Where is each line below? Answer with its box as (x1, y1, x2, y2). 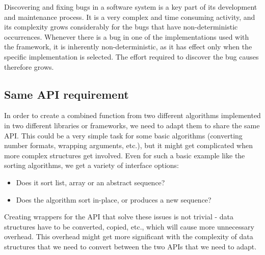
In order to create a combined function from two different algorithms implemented (4, 110, 261, 121)
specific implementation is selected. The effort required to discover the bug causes (4, 51, 259, 62)
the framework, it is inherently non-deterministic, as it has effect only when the (4, 41, 252, 52)
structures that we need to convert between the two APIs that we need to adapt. (4, 241, 257, 251)
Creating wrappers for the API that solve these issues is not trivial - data (4, 211, 234, 222)
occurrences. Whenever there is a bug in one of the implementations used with (4, 31, 249, 42)
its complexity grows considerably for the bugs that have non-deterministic (4, 21, 238, 32)
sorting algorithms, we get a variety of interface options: (4, 160, 179, 171)
